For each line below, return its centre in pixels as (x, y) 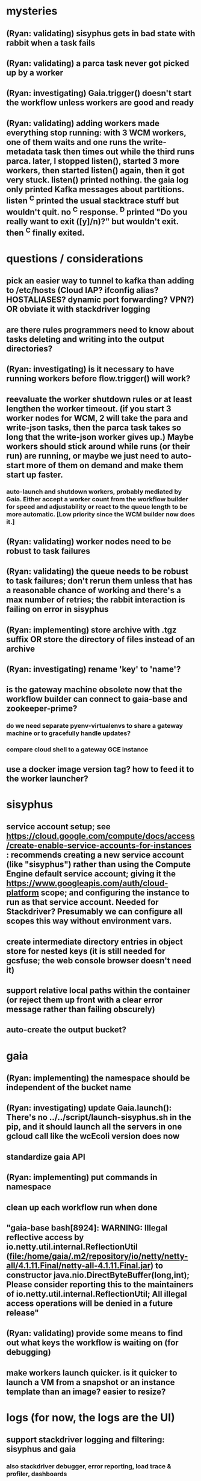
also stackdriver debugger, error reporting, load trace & (89, 1467)
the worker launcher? (47, 778)
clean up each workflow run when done (82, 1207)
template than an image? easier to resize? (86, 1391)
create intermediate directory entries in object (95, 941)
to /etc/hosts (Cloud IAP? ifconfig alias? (82, 290)
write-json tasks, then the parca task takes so (94, 427)
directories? (29, 349)
